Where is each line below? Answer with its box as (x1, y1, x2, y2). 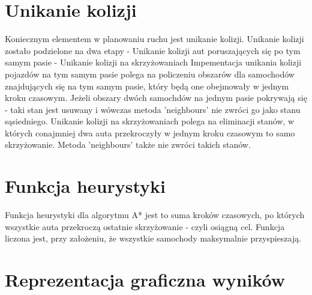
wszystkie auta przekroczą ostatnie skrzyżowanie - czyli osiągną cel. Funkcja (5, 220, 285, 233)
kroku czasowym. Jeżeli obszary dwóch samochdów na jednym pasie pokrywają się (5, 91, 307, 104)
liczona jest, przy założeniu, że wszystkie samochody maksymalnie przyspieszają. (5, 232, 302, 245)
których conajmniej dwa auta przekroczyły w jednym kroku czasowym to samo (5, 126, 295, 139)
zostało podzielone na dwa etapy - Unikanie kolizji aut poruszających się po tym (5, 44, 301, 56)
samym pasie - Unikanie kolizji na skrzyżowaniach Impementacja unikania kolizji (5, 56, 302, 68)
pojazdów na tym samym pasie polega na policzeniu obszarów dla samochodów (5, 67, 295, 80)
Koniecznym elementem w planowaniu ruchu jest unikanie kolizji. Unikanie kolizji (5, 32, 304, 45)
